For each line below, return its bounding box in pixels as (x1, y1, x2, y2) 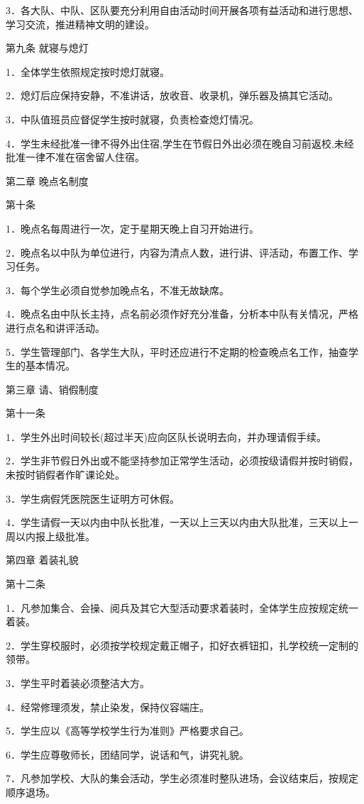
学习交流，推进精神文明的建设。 (6, 16, 155, 31)
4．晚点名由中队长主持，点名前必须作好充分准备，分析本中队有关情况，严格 (6, 306, 358, 321)
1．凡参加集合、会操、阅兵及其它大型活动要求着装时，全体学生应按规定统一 (6, 600, 358, 615)
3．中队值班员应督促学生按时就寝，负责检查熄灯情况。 (6, 111, 259, 126)
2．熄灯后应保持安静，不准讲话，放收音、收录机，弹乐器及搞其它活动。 (6, 88, 338, 103)
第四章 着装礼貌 (6, 552, 79, 567)
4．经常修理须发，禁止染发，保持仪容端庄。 (6, 699, 209, 714)
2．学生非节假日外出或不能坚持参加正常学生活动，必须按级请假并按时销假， (6, 453, 358, 468)
